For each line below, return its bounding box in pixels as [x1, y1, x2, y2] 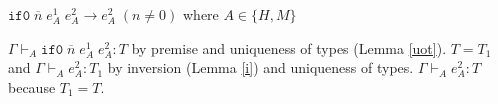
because [8, 76, 56, 97]
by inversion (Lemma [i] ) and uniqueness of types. [107, 57, 414, 78]
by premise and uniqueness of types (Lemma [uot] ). [131, 37, 447, 58]
